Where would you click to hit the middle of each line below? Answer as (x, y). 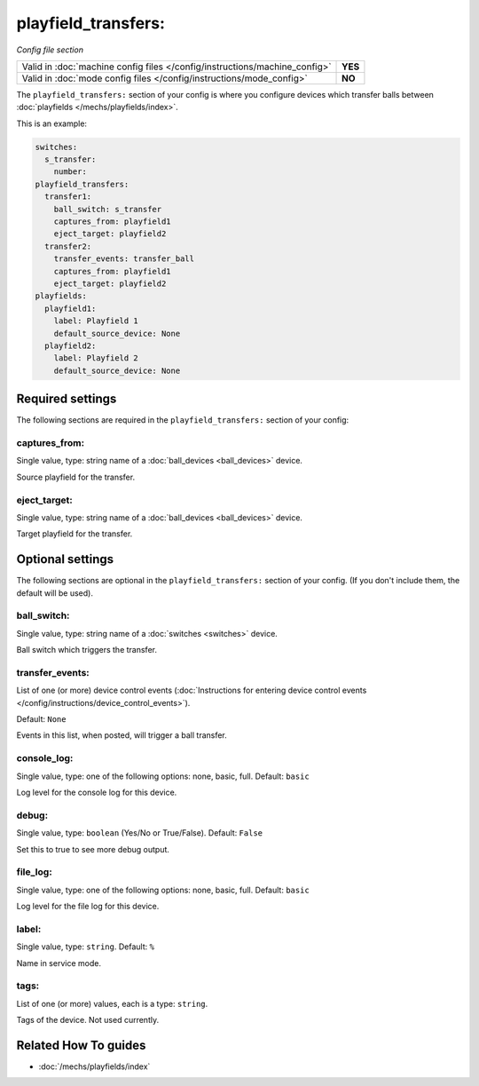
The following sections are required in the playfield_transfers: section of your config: (183, 420)
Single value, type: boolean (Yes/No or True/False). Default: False (140, 833)
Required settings (67, 399)
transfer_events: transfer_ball (124, 259)
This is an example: (52, 123)
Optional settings (65, 559)
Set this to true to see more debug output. (93, 849)
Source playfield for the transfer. (76, 477)
